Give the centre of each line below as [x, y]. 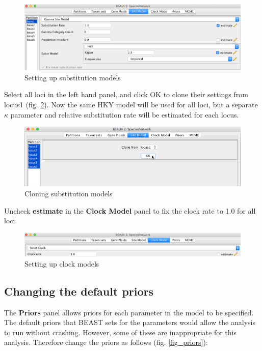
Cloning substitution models [69, 193]
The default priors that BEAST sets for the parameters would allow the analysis [130, 322]
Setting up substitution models [73, 77]
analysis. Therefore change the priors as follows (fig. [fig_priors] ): [106, 342]
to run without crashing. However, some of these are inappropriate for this [120, 332]
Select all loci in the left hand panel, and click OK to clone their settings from [126, 94]
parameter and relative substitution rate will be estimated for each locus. [125, 114]
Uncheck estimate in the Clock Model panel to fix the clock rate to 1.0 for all [130, 210]
